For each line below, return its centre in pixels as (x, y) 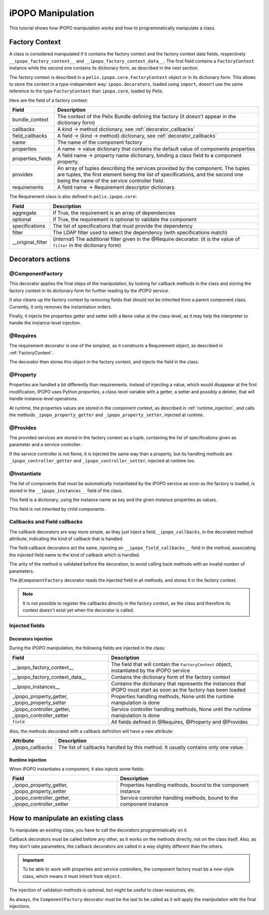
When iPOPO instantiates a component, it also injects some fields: (77, 769)
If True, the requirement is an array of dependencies (114, 213)
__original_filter (30, 242)
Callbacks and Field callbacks (46, 522)
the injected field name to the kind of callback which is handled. (75, 555)
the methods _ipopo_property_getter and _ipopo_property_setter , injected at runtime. (107, 415)
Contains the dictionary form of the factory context (171, 677)
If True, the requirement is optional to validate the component (125, 219)
